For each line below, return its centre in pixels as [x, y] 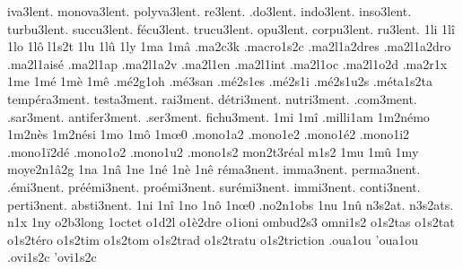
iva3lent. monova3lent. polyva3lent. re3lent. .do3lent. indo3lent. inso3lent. [210, 11]
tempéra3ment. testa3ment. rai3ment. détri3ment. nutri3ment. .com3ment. [212, 98]
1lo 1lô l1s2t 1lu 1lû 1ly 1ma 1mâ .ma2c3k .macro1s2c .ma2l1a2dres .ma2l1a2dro [229, 46]
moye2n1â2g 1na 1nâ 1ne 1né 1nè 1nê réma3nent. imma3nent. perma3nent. [214, 169]
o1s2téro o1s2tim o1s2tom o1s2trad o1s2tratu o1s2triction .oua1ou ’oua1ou [213, 239]
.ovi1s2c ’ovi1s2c [52, 257]
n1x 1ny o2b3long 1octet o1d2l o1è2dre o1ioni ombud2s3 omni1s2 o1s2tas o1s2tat [231, 222]
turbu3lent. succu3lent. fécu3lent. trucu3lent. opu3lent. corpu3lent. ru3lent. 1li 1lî [231, 28]
